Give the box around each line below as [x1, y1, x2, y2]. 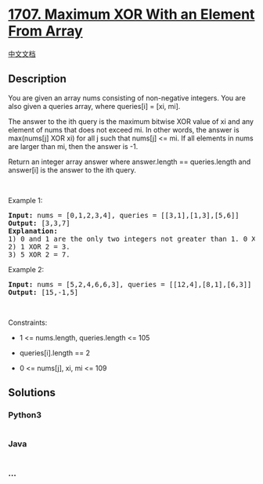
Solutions [8, 386, 56, 399]
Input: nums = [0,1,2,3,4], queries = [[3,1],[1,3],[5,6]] [8, 210, 240, 220]
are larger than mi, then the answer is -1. [8, 141, 139, 151]
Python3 [8, 409, 41, 420]
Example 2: [8, 264, 45, 274]
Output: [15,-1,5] [8, 288, 79, 297]
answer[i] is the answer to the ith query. [8, 165, 137, 174]
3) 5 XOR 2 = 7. [8, 249, 70, 259]
